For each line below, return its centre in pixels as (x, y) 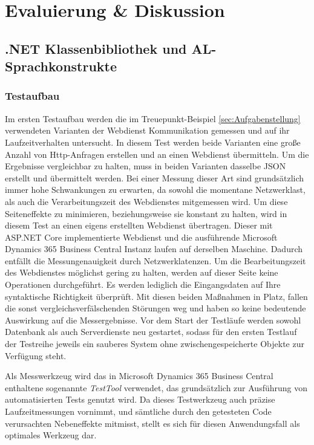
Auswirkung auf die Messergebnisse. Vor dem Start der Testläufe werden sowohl (153, 320)
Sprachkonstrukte (61, 66)
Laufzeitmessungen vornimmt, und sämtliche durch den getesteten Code (138, 411)
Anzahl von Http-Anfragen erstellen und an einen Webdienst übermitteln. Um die (157, 154)
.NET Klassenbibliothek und (96, 48)
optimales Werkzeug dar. (51, 435)
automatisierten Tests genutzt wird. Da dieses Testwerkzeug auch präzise (140, 399)
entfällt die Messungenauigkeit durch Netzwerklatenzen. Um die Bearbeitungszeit (155, 260)
